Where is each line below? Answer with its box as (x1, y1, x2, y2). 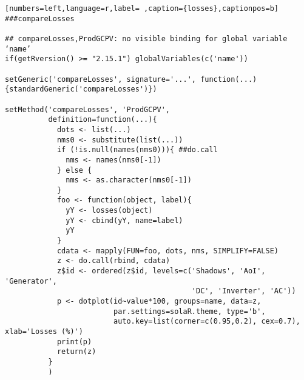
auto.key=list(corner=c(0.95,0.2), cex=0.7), (113, 317, 300, 326)
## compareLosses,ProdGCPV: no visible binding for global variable (5, 34, 288, 43)
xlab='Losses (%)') (5, 327, 83, 336)
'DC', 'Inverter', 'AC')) (191, 287, 296, 296)
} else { (56, 165, 92, 175)
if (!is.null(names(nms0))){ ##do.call (56, 145, 218, 155)
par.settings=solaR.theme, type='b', (113, 307, 266, 316)
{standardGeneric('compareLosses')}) (5, 85, 157, 94)
